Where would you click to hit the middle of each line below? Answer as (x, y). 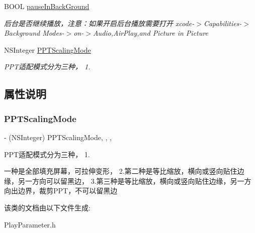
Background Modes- (34, 33)
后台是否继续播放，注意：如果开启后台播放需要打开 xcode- (99, 23)
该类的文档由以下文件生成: (47, 207)
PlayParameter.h (30, 224)
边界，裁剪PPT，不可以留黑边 (68, 191)
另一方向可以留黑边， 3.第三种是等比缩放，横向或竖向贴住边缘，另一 (131, 181)
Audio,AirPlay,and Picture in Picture (150, 33)
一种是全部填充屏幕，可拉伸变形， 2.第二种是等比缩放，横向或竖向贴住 (121, 171)
